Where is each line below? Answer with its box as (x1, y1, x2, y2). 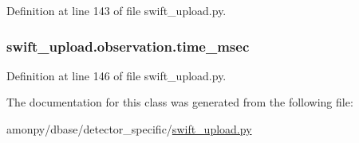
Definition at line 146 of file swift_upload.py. (6, 67, 227, 83)
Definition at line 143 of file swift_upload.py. (6, 2, 227, 18)
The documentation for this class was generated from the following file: (6, 94, 353, 110)
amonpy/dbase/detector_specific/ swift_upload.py (6, 121, 252, 137)
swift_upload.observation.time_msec (6, 36, 250, 56)
